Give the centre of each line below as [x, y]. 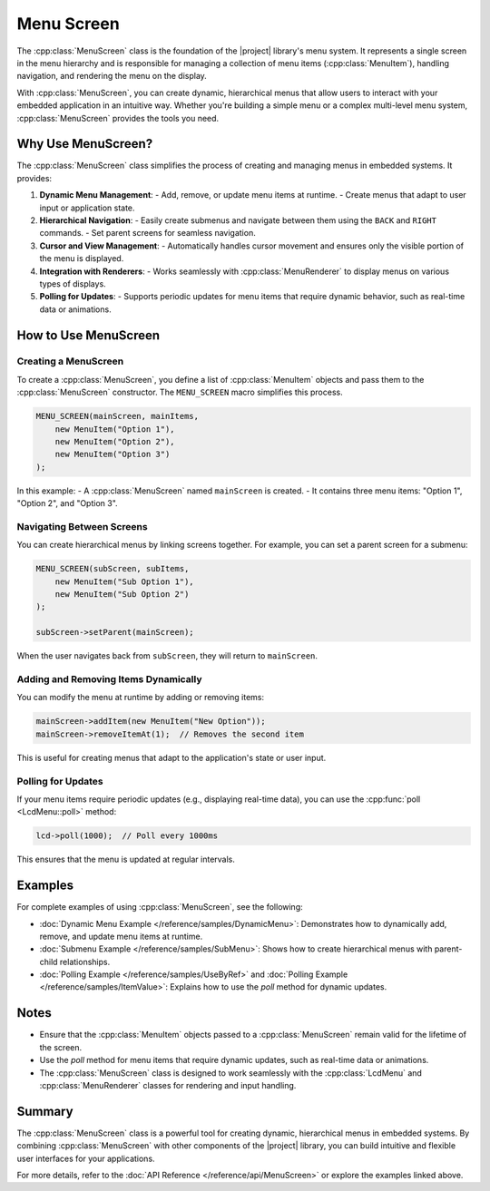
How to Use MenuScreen [88, 335]
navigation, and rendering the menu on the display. [112, 76]
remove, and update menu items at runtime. [121, 936]
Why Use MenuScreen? [85, 144]
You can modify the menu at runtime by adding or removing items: [141, 698]
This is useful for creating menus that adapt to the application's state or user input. [171, 757]
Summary [45, 1111]
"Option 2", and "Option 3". [67, 503]
